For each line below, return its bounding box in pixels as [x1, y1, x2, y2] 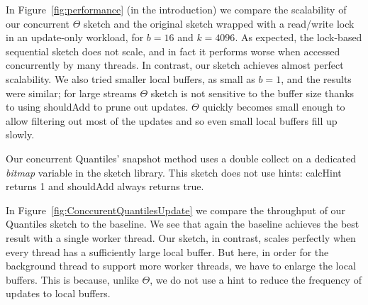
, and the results [281, 71, 352, 86]
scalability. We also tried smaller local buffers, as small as [6, 71, 255, 86]
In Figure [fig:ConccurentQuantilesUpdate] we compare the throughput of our [6, 202, 345, 217]
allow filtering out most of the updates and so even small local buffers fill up [6, 113, 338, 128]
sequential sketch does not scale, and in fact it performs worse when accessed [6, 43, 340, 58]
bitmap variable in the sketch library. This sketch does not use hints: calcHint [6, 165, 342, 179]
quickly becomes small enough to [202, 99, 345, 114]
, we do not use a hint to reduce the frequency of [150, 272, 362, 287]
